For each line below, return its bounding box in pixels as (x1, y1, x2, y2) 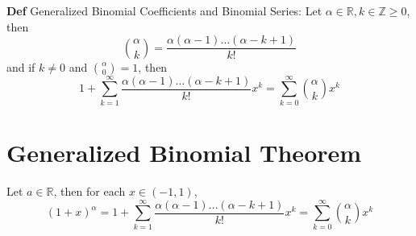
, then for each (53, 182, 126, 199)
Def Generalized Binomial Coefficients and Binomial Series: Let (6, 2, 322, 19)
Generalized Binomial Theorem (6, 135, 362, 168)
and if (6, 58, 35, 75)
